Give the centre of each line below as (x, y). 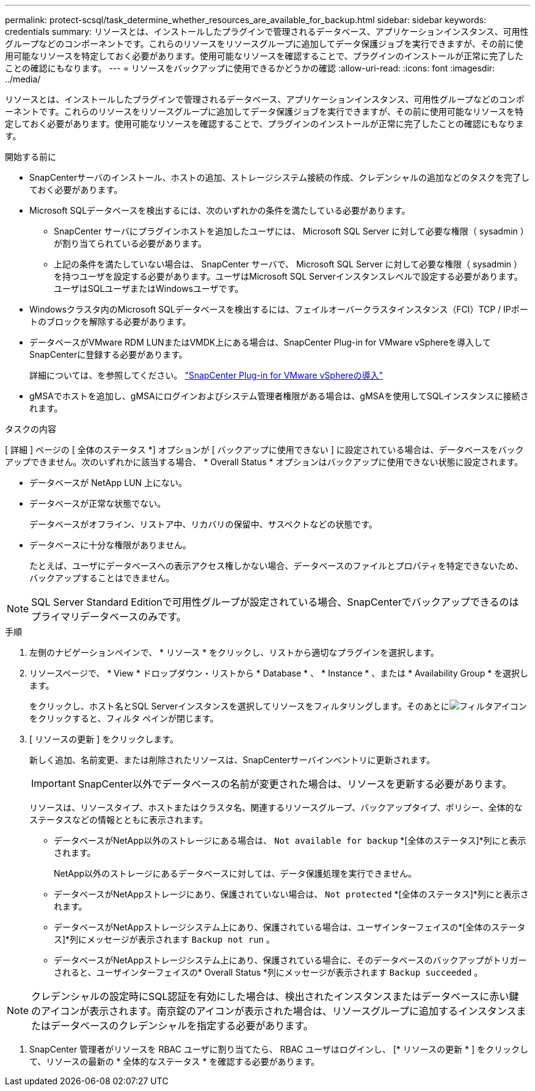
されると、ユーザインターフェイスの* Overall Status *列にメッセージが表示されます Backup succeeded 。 (268, 972)
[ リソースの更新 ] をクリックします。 (104, 739)
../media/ (23, 79)
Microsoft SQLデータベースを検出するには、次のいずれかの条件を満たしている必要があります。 (220, 210)
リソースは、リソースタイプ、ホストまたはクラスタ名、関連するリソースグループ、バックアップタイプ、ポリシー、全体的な (276, 807)
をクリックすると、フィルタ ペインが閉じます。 (124, 718)
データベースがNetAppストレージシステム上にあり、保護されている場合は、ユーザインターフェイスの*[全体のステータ (290, 927)
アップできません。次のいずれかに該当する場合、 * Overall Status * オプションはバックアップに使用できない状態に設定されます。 (264, 462)
